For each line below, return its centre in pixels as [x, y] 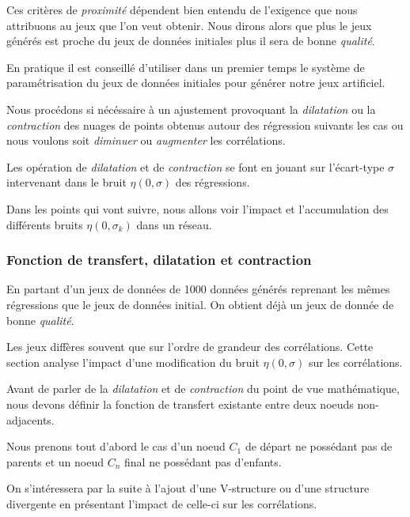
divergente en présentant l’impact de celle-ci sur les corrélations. [162, 503]
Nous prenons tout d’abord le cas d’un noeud [116, 446]
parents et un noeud [55, 461]
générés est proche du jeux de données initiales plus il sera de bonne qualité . [191, 41]
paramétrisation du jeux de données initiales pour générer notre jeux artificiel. [196, 83]
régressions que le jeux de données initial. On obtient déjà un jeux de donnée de [200, 304]
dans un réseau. [174, 224]
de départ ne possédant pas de [319, 446]
